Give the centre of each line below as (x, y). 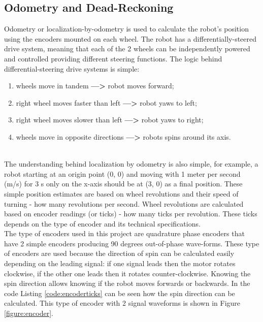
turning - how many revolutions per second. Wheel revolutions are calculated (124, 203)
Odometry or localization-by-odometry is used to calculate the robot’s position (126, 29)
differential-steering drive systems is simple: (72, 68)
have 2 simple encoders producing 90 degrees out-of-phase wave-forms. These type (132, 243)
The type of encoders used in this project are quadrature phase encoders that (124, 233)
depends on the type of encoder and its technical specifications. (102, 223)
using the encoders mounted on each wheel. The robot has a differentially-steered (130, 38)
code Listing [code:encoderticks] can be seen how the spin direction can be (120, 293)
